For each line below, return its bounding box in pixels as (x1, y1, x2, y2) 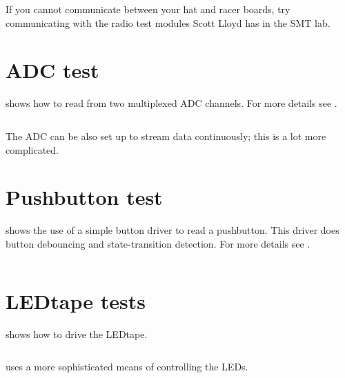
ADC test (6, 56, 99, 84)
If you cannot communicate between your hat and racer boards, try (6, 2, 290, 16)
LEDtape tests (6, 286, 146, 315)
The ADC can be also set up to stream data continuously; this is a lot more (6, 128, 326, 143)
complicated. (6, 142, 59, 157)
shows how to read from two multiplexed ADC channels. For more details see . (6, 96, 337, 110)
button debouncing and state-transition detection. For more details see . (6, 236, 310, 250)
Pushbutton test (6, 183, 163, 211)
